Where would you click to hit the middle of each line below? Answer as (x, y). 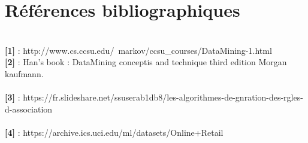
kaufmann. (24, 73)
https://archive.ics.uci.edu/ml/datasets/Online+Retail (123, 132)
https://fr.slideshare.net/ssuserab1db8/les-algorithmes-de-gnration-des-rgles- (163, 97)
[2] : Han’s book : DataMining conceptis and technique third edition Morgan (146, 62)
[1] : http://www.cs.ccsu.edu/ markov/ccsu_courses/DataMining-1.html (138, 50)
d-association (29, 109)
